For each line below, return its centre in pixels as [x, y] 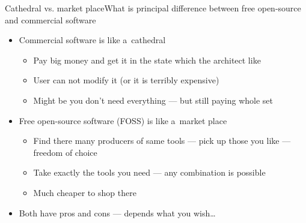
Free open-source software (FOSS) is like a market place [123, 120]
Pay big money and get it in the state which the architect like [147, 60]
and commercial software [50, 19]
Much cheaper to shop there [85, 192]
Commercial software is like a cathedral [92, 40]
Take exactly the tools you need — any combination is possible [149, 172]
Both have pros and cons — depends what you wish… [117, 213]
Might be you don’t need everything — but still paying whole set [153, 100]
